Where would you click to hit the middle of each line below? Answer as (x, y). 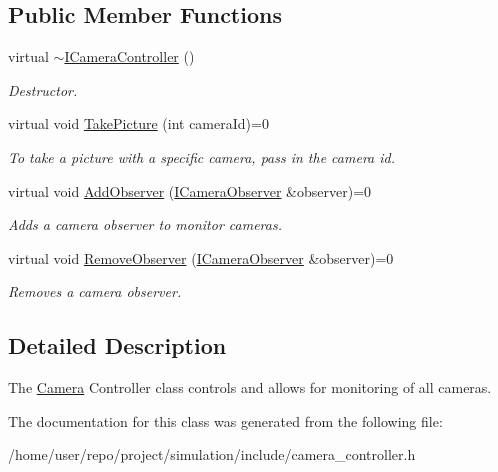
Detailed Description (117, 345)
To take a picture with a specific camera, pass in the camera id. (202, 156)
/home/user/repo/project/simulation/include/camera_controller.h (212, 454)
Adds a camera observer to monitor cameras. (145, 224)
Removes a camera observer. (95, 291)
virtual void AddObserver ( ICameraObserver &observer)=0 (190, 190)
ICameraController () (129, 56)
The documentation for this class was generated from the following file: (225, 420)
